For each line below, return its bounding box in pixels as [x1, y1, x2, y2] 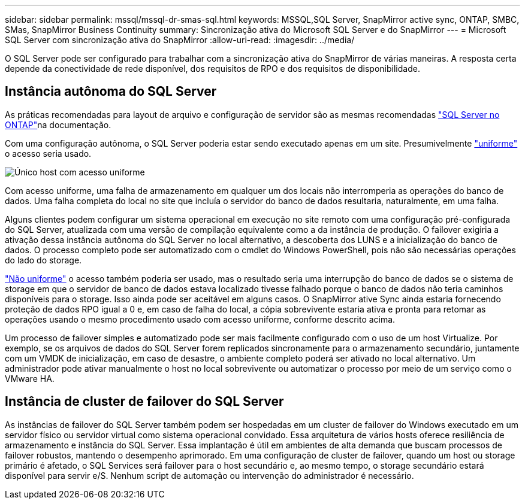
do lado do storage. [5, 254, 82, 265]
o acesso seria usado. [5, 148, 92, 159]
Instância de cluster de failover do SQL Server [5, 394, 284, 409]
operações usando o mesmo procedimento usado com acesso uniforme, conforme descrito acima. [5, 314, 396, 324]
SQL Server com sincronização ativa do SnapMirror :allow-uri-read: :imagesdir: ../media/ [5, 35, 355, 45]
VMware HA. [5, 373, 55, 384]
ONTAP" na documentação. [5, 119, 111, 130]
